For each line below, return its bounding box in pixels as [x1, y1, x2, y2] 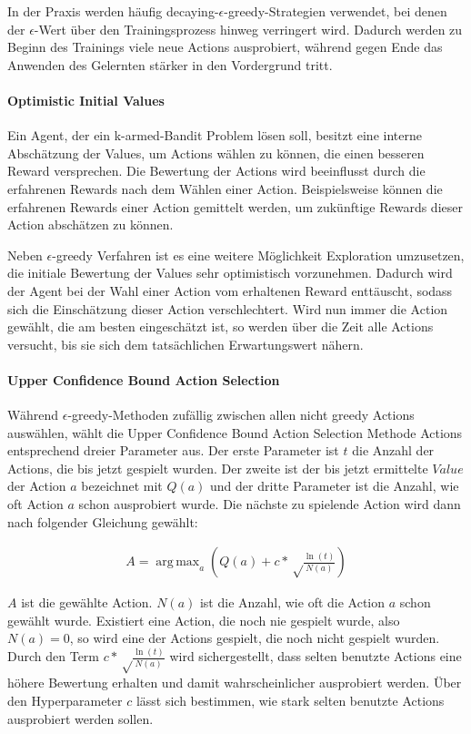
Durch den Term [7, 647, 99, 666]
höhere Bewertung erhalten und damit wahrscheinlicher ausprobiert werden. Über [7, 673, 462, 692]
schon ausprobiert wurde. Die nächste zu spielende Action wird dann [78, 494, 461, 514]
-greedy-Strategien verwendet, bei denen [224, 2, 447, 20]
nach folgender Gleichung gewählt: [7, 512, 198, 531]
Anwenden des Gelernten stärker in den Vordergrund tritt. [7, 55, 333, 74]
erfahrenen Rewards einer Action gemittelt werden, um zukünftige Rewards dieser [7, 197, 463, 216]
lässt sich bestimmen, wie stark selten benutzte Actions [135, 690, 445, 709]
